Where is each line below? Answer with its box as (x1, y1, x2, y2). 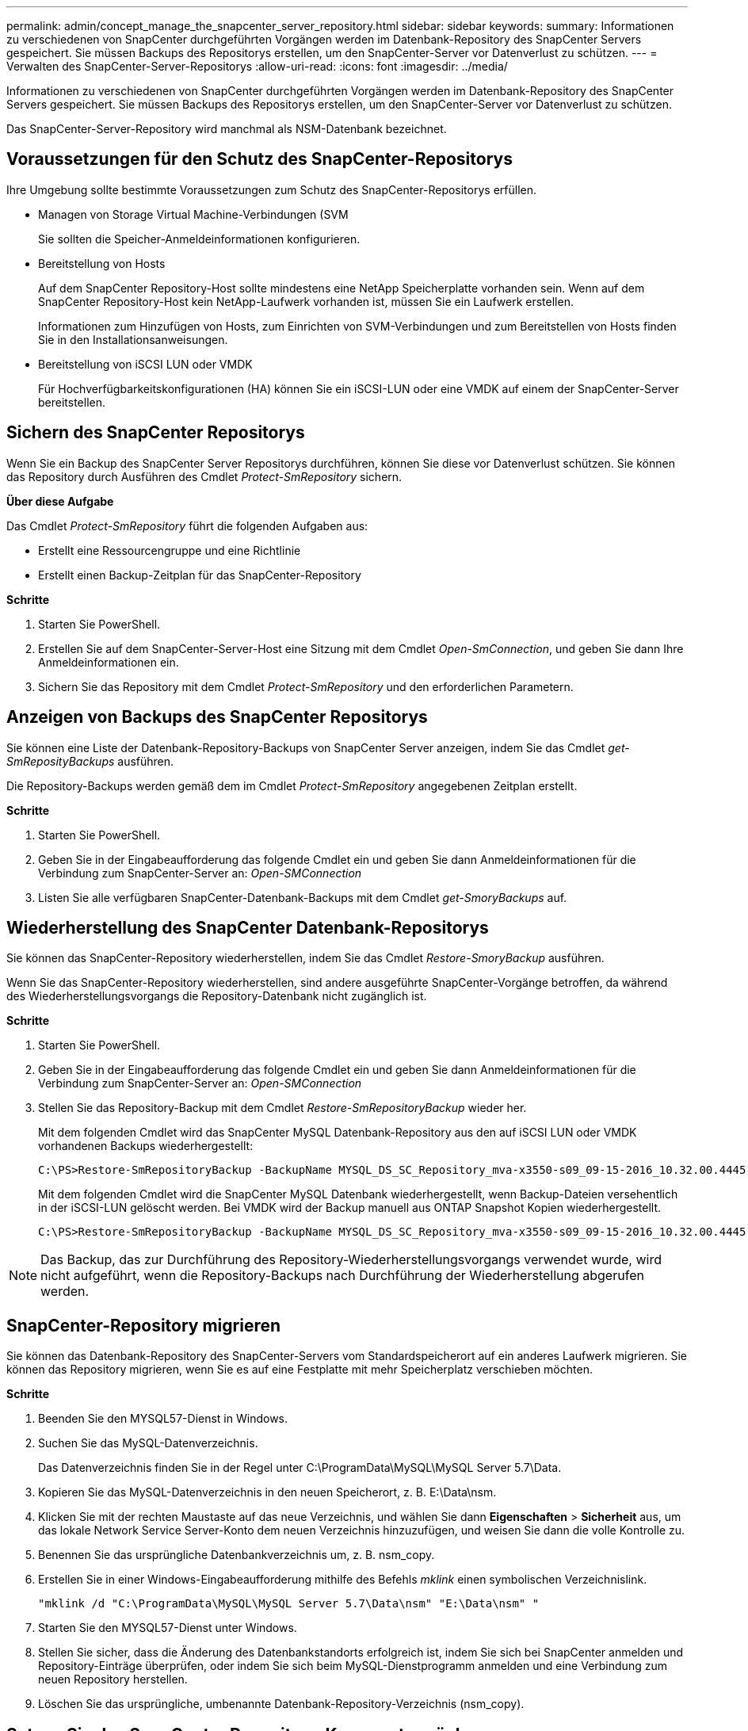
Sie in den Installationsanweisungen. (38, 332, 228, 346)
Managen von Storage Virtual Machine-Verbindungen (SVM (38, 207, 349, 221)
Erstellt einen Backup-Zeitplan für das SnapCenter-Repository (38, 567, 361, 582)
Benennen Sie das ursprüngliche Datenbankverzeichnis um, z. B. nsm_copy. (38, 1548, 435, 1562)
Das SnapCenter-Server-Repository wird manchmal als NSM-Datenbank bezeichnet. (6, 122, 447, 136)
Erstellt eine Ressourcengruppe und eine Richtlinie (38, 543, 301, 557)
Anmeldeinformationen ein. (38, 655, 179, 669)
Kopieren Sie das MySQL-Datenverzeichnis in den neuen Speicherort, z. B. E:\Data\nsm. (38, 1485, 497, 1500)
